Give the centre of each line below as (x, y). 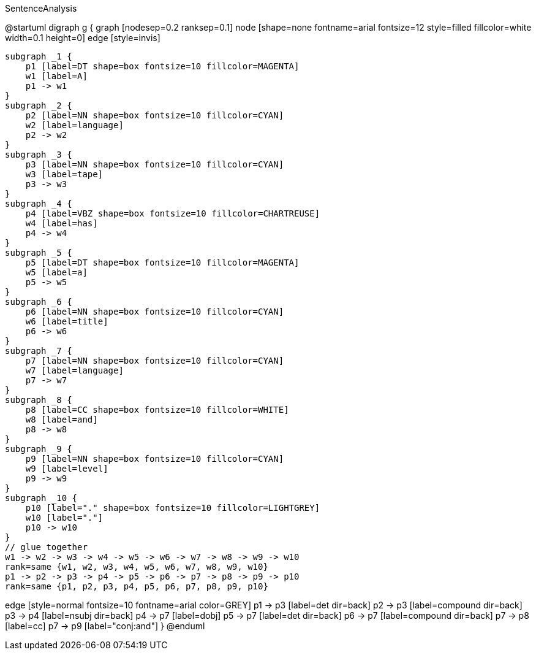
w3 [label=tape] (64, 174)
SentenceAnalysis (41, 8)
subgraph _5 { (39, 253)
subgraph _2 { (39, 105)
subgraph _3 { (39, 155)
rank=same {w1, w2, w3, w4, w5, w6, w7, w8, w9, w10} (137, 567)
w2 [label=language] (74, 125)
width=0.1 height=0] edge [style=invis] (83, 38)
